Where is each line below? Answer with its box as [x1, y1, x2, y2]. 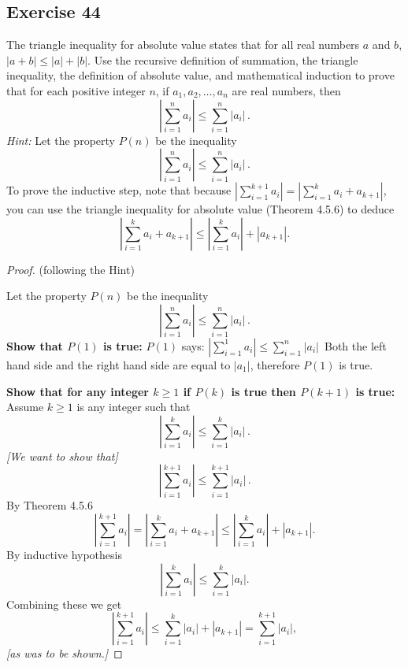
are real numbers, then [232, 82, 341, 98]
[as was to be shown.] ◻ [6, 645, 123, 661]
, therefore [250, 356, 300, 372]
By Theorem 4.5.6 [6, 497, 93, 513]
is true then [231, 383, 296, 399]
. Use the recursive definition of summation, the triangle [87, 51, 358, 68]
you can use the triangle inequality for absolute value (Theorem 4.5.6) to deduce [6, 201, 395, 217]
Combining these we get [6, 595, 122, 612]
